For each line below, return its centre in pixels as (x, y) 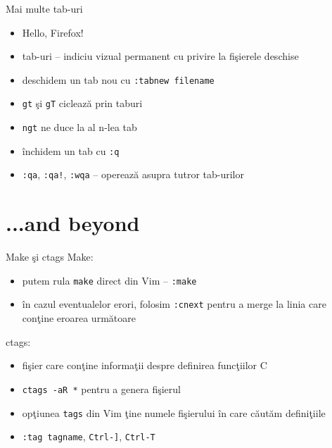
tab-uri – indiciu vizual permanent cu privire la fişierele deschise (160, 56)
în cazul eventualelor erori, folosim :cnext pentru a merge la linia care (174, 304)
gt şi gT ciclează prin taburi (82, 103)
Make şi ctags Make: (50, 257)
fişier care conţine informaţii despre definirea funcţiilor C (145, 365)
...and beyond (73, 223)
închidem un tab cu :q (71, 150)
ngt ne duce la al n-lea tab (79, 127)
